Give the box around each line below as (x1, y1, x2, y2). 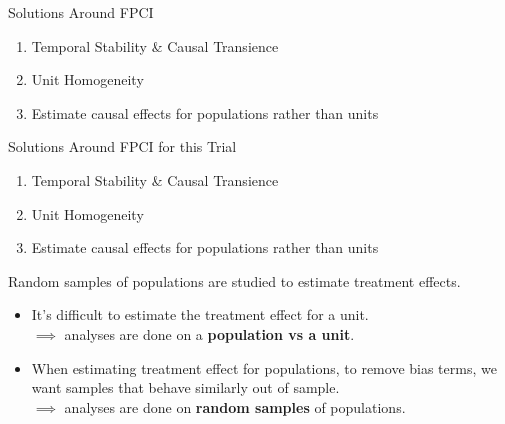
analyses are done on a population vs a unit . (64, 323, 355, 344)
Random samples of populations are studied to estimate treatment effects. (8, 270, 461, 291)
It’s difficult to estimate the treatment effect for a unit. (31, 304, 369, 325)
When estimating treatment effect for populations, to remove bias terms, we (31, 357, 497, 378)
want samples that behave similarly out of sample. (31, 377, 340, 398)
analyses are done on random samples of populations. (64, 396, 406, 417)
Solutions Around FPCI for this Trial (8, 136, 237, 157)
